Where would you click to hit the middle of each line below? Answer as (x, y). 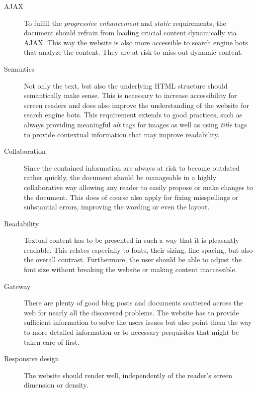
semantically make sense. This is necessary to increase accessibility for (130, 95)
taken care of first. (52, 342)
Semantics (19, 68)
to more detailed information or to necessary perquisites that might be (131, 332)
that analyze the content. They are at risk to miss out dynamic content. (133, 52)
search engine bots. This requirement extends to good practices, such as (133, 115)
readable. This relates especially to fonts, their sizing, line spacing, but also (138, 249)
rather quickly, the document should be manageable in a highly (120, 177)
